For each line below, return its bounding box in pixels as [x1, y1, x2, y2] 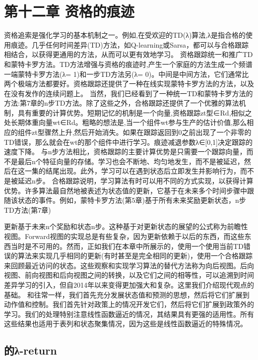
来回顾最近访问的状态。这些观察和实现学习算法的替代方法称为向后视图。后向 [4, 260, 254, 270]
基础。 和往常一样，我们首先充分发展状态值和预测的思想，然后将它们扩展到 [4, 289, 250, 300]
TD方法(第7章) [4, 204, 51, 215]
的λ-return [4, 343, 57, 358]
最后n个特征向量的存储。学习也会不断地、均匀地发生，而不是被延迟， [17, 156, 244, 166]
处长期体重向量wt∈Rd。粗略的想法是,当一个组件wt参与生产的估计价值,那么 [4, 117, 247, 127]
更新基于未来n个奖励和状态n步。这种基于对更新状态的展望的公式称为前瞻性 [4, 221, 248, 232]
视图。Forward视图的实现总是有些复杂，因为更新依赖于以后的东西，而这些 [4, 231, 245, 241]
